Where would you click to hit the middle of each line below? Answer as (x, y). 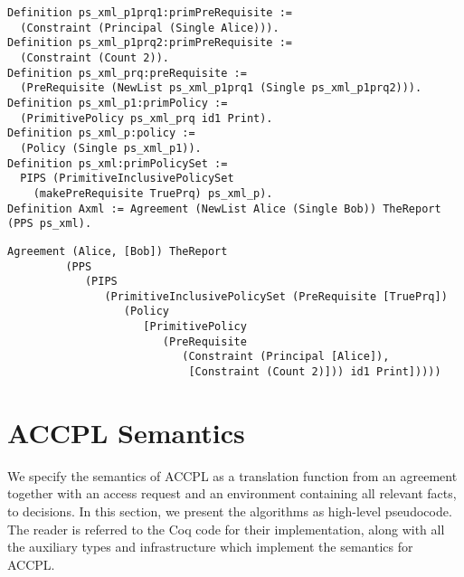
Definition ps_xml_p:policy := (101, 133)
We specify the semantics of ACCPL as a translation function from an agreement (232, 475)
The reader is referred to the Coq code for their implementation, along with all (226, 529)
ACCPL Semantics (126, 432)
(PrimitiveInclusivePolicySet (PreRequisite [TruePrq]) (276, 296)
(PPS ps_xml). (50, 224)
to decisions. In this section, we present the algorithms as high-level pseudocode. (230, 511)
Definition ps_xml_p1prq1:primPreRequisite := (150, 13)
